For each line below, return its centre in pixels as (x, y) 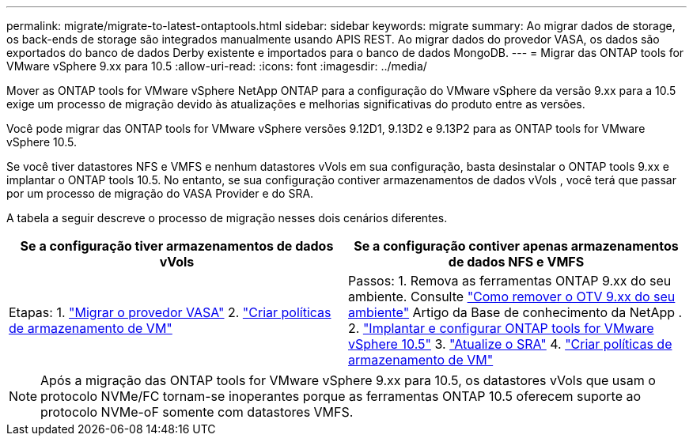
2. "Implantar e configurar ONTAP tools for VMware (501, 328)
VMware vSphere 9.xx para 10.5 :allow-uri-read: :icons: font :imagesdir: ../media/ (217, 66)
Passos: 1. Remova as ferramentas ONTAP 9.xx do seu (510, 281)
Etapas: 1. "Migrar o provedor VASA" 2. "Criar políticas (170, 312)
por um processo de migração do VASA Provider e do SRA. (160, 193)
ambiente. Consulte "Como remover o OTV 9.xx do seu (512, 297)
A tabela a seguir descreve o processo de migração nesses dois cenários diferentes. (227, 218)
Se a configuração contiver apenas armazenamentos (516, 246)
